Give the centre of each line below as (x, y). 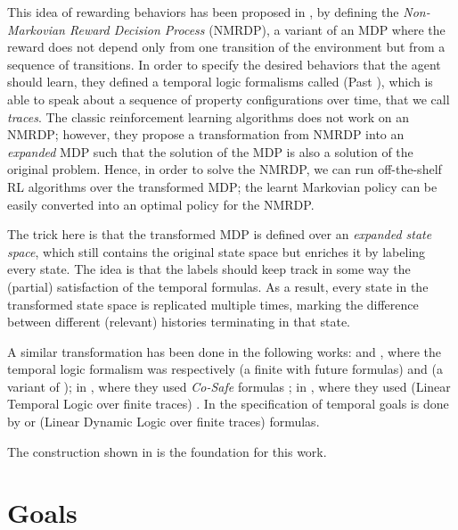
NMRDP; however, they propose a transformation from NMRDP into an (206, 134)
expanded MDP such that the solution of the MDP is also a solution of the (210, 151)
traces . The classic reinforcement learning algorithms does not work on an (209, 116)
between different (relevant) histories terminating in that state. (179, 322)
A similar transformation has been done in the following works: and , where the (225, 351)
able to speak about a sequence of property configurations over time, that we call (229, 99)
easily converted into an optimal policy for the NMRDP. (161, 204)
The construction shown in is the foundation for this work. (167, 451)
